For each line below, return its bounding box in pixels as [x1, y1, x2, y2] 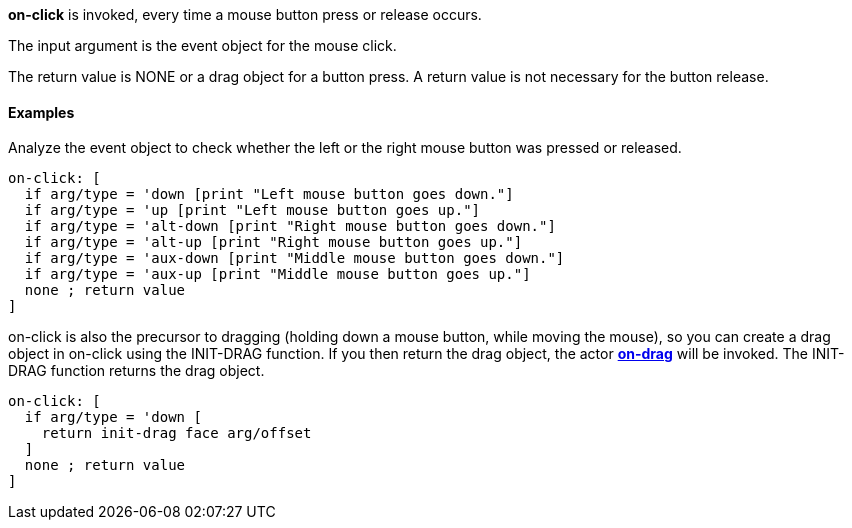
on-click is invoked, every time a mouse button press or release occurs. [8, 6, 482, 23]
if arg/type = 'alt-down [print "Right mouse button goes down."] [24, 218, 556, 235]
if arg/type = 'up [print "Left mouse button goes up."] [24, 202, 481, 219]
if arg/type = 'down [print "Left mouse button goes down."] [24, 186, 514, 203]
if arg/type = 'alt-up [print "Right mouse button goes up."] [24, 234, 523, 251]
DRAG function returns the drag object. [8, 362, 265, 380]
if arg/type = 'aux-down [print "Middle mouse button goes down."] [24, 250, 565, 267]
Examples [8, 103, 75, 121]
